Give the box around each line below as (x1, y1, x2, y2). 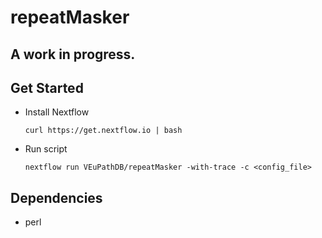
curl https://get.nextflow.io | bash (24, 126, 183, 136)
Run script (24, 143, 68, 155)
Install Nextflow (24, 106, 90, 118)
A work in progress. (10, 46, 136, 63)
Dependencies (10, 189, 103, 206)
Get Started (10, 79, 84, 96)
